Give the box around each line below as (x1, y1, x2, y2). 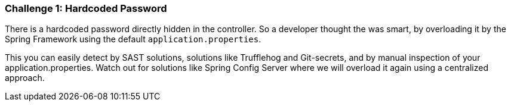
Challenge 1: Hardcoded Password (5, 2, 167, 14)
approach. (5, 73, 45, 83)
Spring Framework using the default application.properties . (5, 34, 261, 45)
